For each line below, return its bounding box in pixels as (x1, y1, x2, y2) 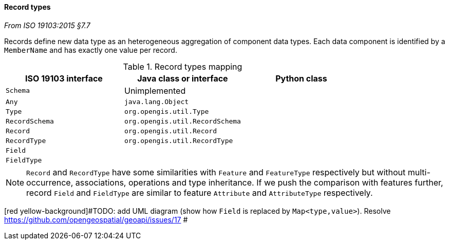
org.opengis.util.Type (124, 107, 209, 115)
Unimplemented (124, 85, 186, 96)
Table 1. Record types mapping (123, 61, 242, 72)
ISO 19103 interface (25, 73, 103, 84)
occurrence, (26, 177, 73, 188)
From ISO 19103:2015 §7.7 (4, 21, 90, 30)
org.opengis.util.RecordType (124, 136, 233, 145)
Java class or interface (137, 73, 228, 84)
